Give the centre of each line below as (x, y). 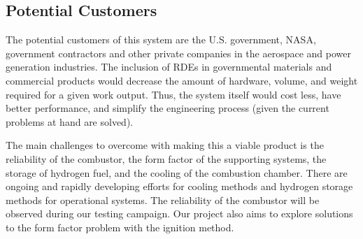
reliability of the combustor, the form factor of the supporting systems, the (166, 158)
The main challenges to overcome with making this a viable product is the (165, 145)
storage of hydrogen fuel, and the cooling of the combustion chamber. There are (177, 172)
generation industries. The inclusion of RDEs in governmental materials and (169, 67)
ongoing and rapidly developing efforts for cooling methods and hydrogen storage (179, 186)
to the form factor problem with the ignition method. (120, 227)
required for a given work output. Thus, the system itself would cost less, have (173, 94)
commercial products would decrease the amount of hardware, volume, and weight (182, 80)
